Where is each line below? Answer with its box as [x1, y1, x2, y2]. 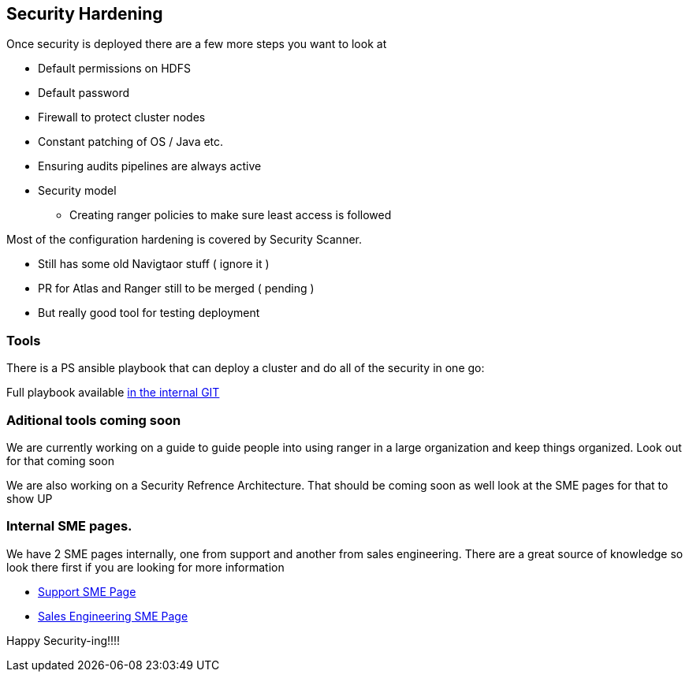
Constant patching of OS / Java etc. [38, 135, 224, 149]
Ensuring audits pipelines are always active [38, 159, 262, 173]
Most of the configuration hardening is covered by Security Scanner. [6, 233, 362, 247]
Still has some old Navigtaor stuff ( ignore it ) [38, 257, 270, 271]
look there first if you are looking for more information [6, 560, 285, 574]
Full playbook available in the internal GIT [6, 386, 220, 400]
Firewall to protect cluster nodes [38, 110, 206, 125]
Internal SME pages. [6, 518, 132, 535]
